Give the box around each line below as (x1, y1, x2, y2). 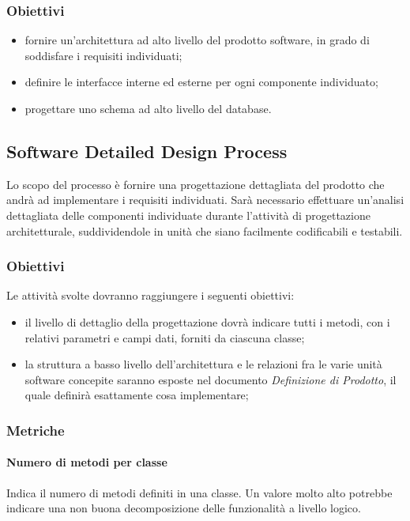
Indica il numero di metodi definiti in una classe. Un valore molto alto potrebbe (6, 484, 393, 500)
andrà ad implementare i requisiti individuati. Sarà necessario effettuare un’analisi (6, 191, 404, 208)
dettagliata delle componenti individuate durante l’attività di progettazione (6, 206, 371, 223)
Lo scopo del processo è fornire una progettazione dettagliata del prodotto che (6, 176, 385, 192)
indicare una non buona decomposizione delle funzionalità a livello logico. (6, 500, 361, 516)
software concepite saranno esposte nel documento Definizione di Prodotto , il (24, 371, 397, 387)
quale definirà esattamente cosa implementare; (24, 387, 249, 403)
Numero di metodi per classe (6, 454, 167, 470)
